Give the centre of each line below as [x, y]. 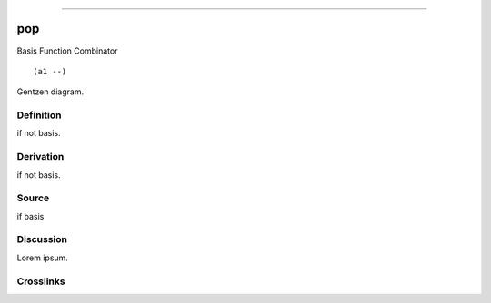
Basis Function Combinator [67, 51]
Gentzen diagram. [50, 92]
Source [33, 198]
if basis [30, 216]
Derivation [40, 157]
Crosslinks [41, 281]
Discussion [42, 239]
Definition [39, 115]
